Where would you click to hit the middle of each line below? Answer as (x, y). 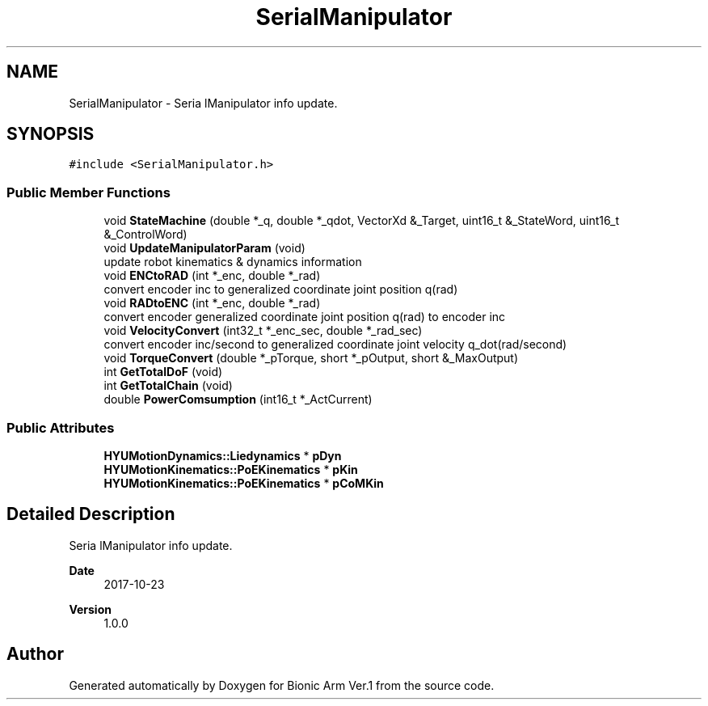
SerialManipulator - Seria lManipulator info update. (203, 103)
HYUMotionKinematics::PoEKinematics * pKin (231, 469)
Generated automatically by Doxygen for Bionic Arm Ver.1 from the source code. (282, 685)
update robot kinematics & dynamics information (233, 262)
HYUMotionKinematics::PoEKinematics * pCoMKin (244, 483)
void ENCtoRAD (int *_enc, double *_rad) (212, 276)
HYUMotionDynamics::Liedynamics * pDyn (223, 455)
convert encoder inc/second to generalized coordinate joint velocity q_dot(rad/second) (335, 345)
